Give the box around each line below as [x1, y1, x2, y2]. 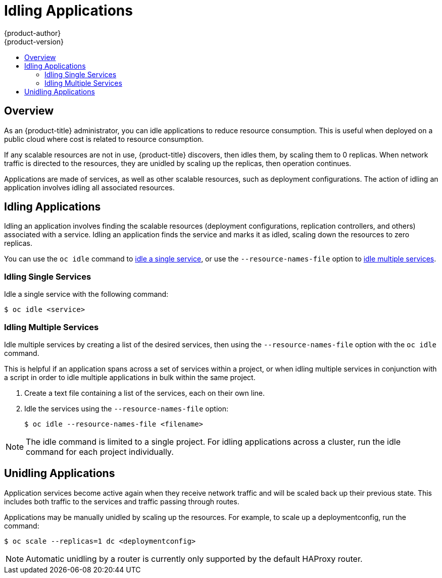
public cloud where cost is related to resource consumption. [4, 134, 204, 143]
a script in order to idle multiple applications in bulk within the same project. [4, 373, 256, 382]
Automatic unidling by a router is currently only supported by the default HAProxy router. [26, 553, 363, 564]
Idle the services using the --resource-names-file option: [24, 404, 228, 413]
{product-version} [4, 37, 64, 46]
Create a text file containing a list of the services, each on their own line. [24, 388, 265, 397]
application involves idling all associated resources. [4, 183, 175, 192]
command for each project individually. [26, 446, 174, 457]
